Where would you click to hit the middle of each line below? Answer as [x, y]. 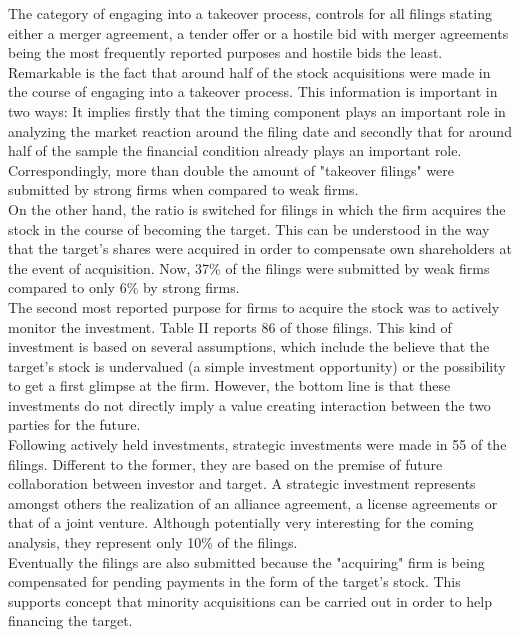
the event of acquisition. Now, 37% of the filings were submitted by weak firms [249, 267]
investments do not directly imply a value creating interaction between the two [249, 404]
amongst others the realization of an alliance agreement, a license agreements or [253, 502]
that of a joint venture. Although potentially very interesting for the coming [241, 522]
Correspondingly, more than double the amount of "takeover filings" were [231, 169]
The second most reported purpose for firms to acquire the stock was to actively [254, 306]
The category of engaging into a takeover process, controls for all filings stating [250, 13]
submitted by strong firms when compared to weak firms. [183, 189]
